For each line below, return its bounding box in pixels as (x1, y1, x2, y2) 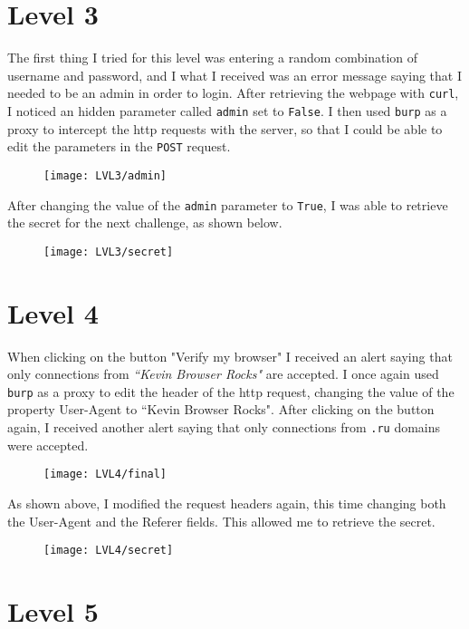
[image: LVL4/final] (43, 468, 167, 481)
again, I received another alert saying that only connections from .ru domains (7, 418, 441, 436)
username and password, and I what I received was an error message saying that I (7, 65, 462, 84)
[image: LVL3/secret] (43, 245, 174, 258)
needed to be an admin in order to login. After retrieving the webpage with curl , (7, 83, 459, 102)
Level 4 (7, 294, 99, 331)
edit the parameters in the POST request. (7, 137, 231, 156)
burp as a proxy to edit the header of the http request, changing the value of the (7, 382, 455, 401)
